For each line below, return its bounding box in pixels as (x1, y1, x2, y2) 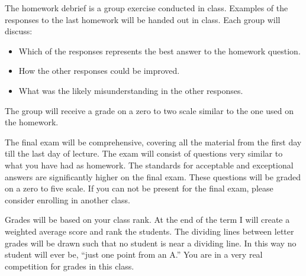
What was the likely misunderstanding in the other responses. (18, 84, 243, 96)
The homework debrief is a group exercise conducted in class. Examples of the (5, 2, 288, 14)
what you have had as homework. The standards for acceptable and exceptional (5, 158, 294, 171)
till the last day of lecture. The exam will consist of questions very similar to (5, 147, 283, 160)
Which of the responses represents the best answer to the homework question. (18, 44, 301, 57)
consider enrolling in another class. (5, 193, 130, 206)
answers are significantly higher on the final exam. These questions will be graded (5, 170, 301, 183)
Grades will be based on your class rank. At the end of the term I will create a (5, 213, 290, 226)
